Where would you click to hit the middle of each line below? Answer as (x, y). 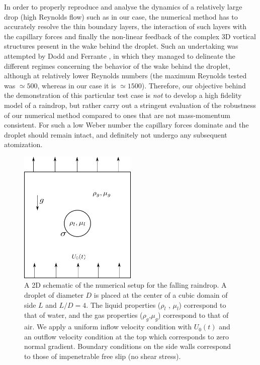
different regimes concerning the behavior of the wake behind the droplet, (117, 66)
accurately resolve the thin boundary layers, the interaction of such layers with (125, 26)
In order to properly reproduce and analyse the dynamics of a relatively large (123, 7)
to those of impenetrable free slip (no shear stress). (103, 356)
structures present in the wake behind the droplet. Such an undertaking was (121, 46)
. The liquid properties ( (123, 305)
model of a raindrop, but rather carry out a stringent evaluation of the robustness (130, 105)
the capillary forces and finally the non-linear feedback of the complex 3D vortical (130, 36)
